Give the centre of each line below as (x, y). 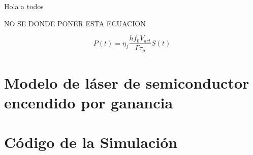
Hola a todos (24, 6)
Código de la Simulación (91, 142)
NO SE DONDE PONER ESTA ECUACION (75, 23)
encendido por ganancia (89, 103)
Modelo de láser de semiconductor (127, 82)
